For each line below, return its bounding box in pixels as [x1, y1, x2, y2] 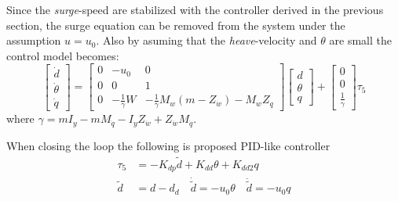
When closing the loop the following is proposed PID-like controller [6, 137, 330, 153]
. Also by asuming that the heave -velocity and [96, 32, 317, 48]
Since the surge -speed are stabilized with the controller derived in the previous [6, 2, 384, 17]
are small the [329, 32, 392, 48]
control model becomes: [6, 47, 119, 63]
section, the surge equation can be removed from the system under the [6, 16, 345, 33]
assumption [6, 32, 61, 48]
